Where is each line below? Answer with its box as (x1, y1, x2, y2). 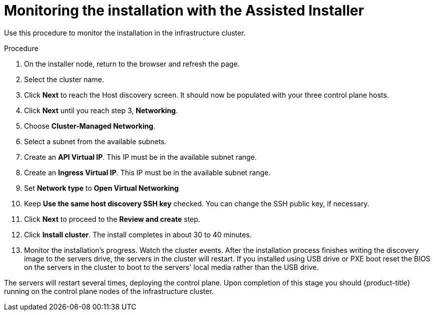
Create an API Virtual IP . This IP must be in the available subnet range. (24, 152, 257, 161)
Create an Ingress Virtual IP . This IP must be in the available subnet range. (24, 168, 271, 177)
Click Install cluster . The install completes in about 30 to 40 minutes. (24, 230, 252, 239)
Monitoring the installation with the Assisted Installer (4, 2, 364, 19)
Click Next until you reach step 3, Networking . (24, 106, 178, 115)
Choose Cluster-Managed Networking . (24, 121, 156, 130)
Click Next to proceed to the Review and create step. (24, 214, 200, 223)
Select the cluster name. (24, 75, 104, 84)
